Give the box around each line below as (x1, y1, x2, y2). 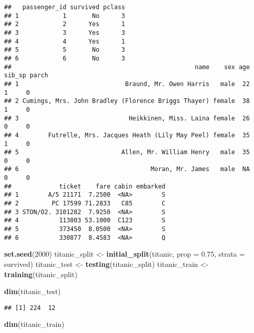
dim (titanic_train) (4, 319, 65, 329)
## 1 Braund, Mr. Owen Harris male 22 (4, 80, 250, 88)
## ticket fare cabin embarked (4, 182, 165, 190)
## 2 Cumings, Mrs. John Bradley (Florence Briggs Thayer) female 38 (4, 97, 250, 105)
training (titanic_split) (4, 268, 78, 279)
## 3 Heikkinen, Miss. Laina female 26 (4, 114, 250, 122)
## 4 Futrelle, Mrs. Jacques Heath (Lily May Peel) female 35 (4, 131, 250, 139)
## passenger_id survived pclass (4, 4, 125, 11)
